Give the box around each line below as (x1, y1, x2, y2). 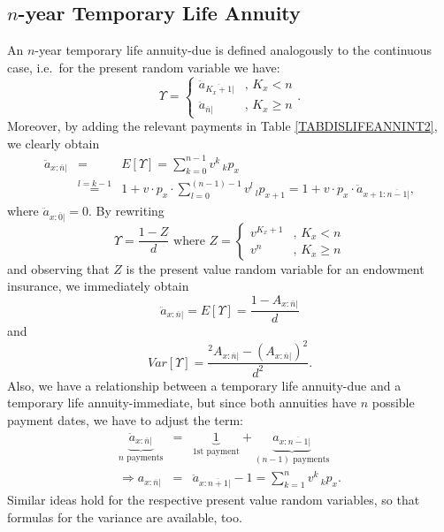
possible (371, 393, 415, 412)
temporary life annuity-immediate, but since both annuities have (7, 393, 356, 412)
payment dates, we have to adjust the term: (7, 411, 243, 429)
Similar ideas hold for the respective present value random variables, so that (7, 490, 420, 509)
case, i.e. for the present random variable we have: (7, 57, 280, 76)
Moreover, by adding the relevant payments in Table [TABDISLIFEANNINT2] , (7, 117, 438, 135)
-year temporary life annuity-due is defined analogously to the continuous (34, 41, 433, 59)
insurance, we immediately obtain (7, 277, 189, 295)
